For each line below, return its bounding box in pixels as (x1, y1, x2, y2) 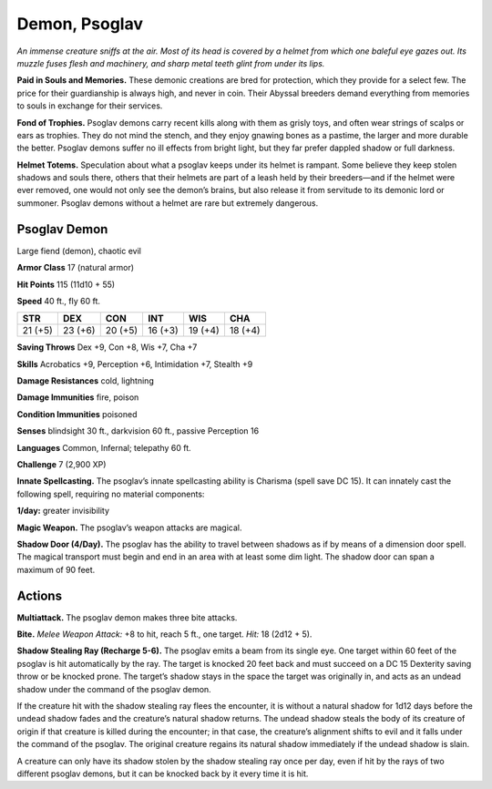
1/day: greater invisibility (16, 506, 109, 517)
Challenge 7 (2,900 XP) (16, 459, 107, 470)
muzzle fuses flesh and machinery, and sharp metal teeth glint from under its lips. (16, 57, 325, 68)
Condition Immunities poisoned (16, 408, 138, 419)
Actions (16, 588, 63, 603)
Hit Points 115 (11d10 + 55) (16, 279, 116, 290)
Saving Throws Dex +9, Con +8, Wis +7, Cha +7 (16, 342, 198, 353)
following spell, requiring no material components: (16, 488, 205, 499)
